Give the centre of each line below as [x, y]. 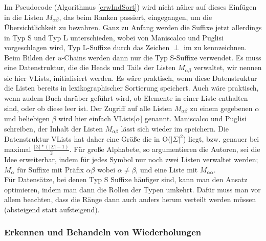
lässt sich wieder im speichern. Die [175, 128]
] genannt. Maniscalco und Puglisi [193, 118]
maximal [18, 149]
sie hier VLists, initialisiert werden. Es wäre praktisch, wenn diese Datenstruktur [131, 78]
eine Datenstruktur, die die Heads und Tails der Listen [90, 67]
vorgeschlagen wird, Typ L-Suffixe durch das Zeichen [87, 47]
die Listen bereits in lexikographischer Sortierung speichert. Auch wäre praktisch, [131, 88]
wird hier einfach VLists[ [97, 118]
